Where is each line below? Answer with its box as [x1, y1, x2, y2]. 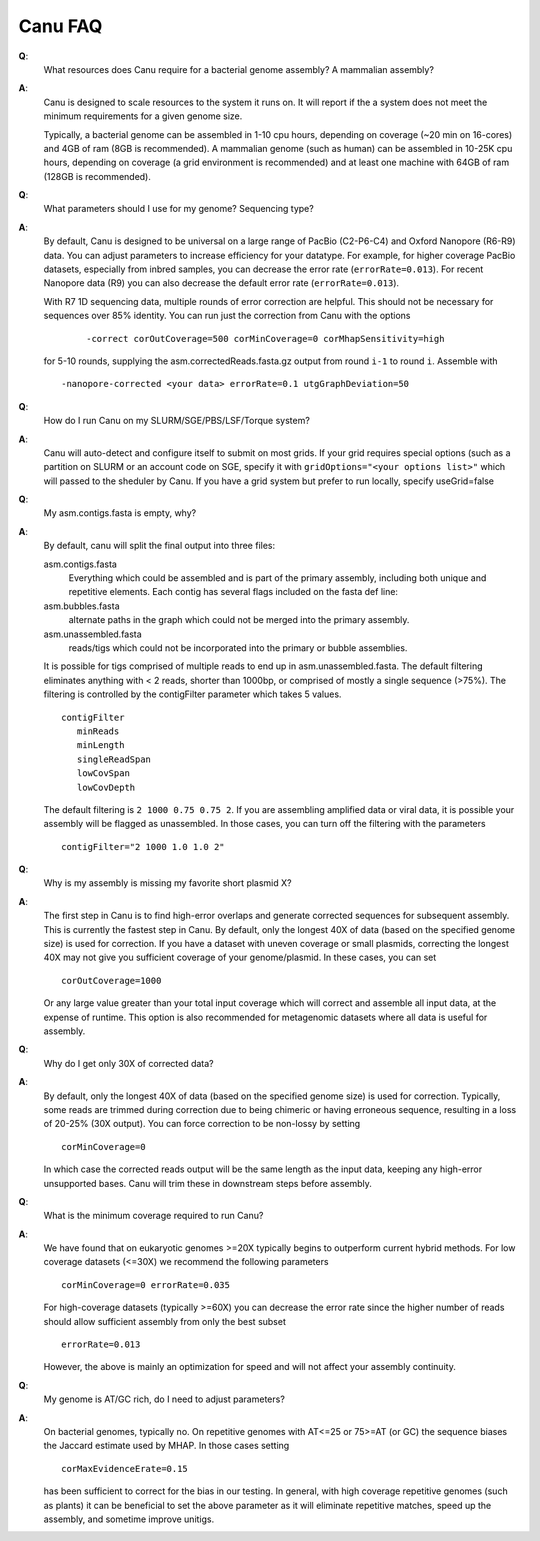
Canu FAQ [18, 15, 103, 37]
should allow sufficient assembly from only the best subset [43, 1315, 287, 1327]
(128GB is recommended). [43, 170, 152, 182]
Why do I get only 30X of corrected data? [43, 1057, 214, 1069]
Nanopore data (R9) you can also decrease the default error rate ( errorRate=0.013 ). [43, 277, 400, 289]
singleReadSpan [76, 753, 152, 765]
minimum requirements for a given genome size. [43, 110, 243, 122]
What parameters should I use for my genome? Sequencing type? [43, 203, 314, 215]
